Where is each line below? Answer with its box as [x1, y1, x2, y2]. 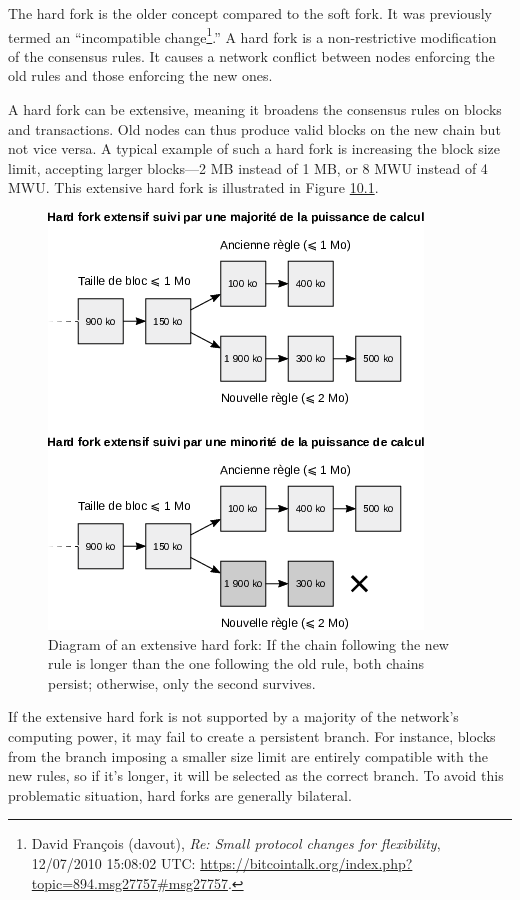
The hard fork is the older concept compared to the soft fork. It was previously [8, 3, 492, 23]
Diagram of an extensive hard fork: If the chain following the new [48, 633, 449, 654]
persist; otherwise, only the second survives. [48, 672, 316, 693]
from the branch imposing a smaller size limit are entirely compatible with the [8, 745, 488, 766]
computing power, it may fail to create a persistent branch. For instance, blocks [8, 725, 496, 746]
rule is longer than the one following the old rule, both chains [48, 653, 424, 674]
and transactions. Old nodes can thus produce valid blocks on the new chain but [8, 118, 501, 139]
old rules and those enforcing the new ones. [8, 65, 273, 86]
